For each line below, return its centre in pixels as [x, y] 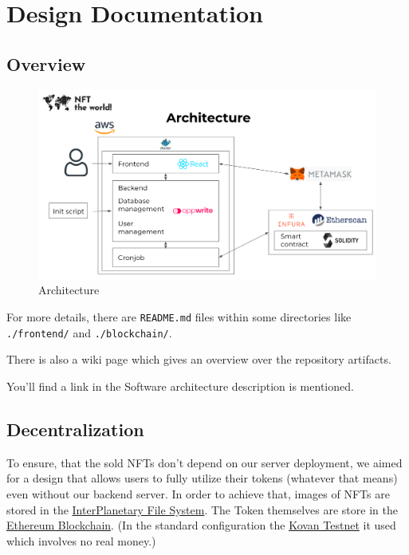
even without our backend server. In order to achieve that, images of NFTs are [198, 493]
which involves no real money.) [81, 540]
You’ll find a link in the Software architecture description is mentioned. [180, 386]
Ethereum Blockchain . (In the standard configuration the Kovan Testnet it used [201, 525]
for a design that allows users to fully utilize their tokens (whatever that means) [202, 478]
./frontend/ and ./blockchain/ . [89, 332]
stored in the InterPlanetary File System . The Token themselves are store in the [202, 509]
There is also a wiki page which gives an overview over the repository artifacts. [199, 359]
